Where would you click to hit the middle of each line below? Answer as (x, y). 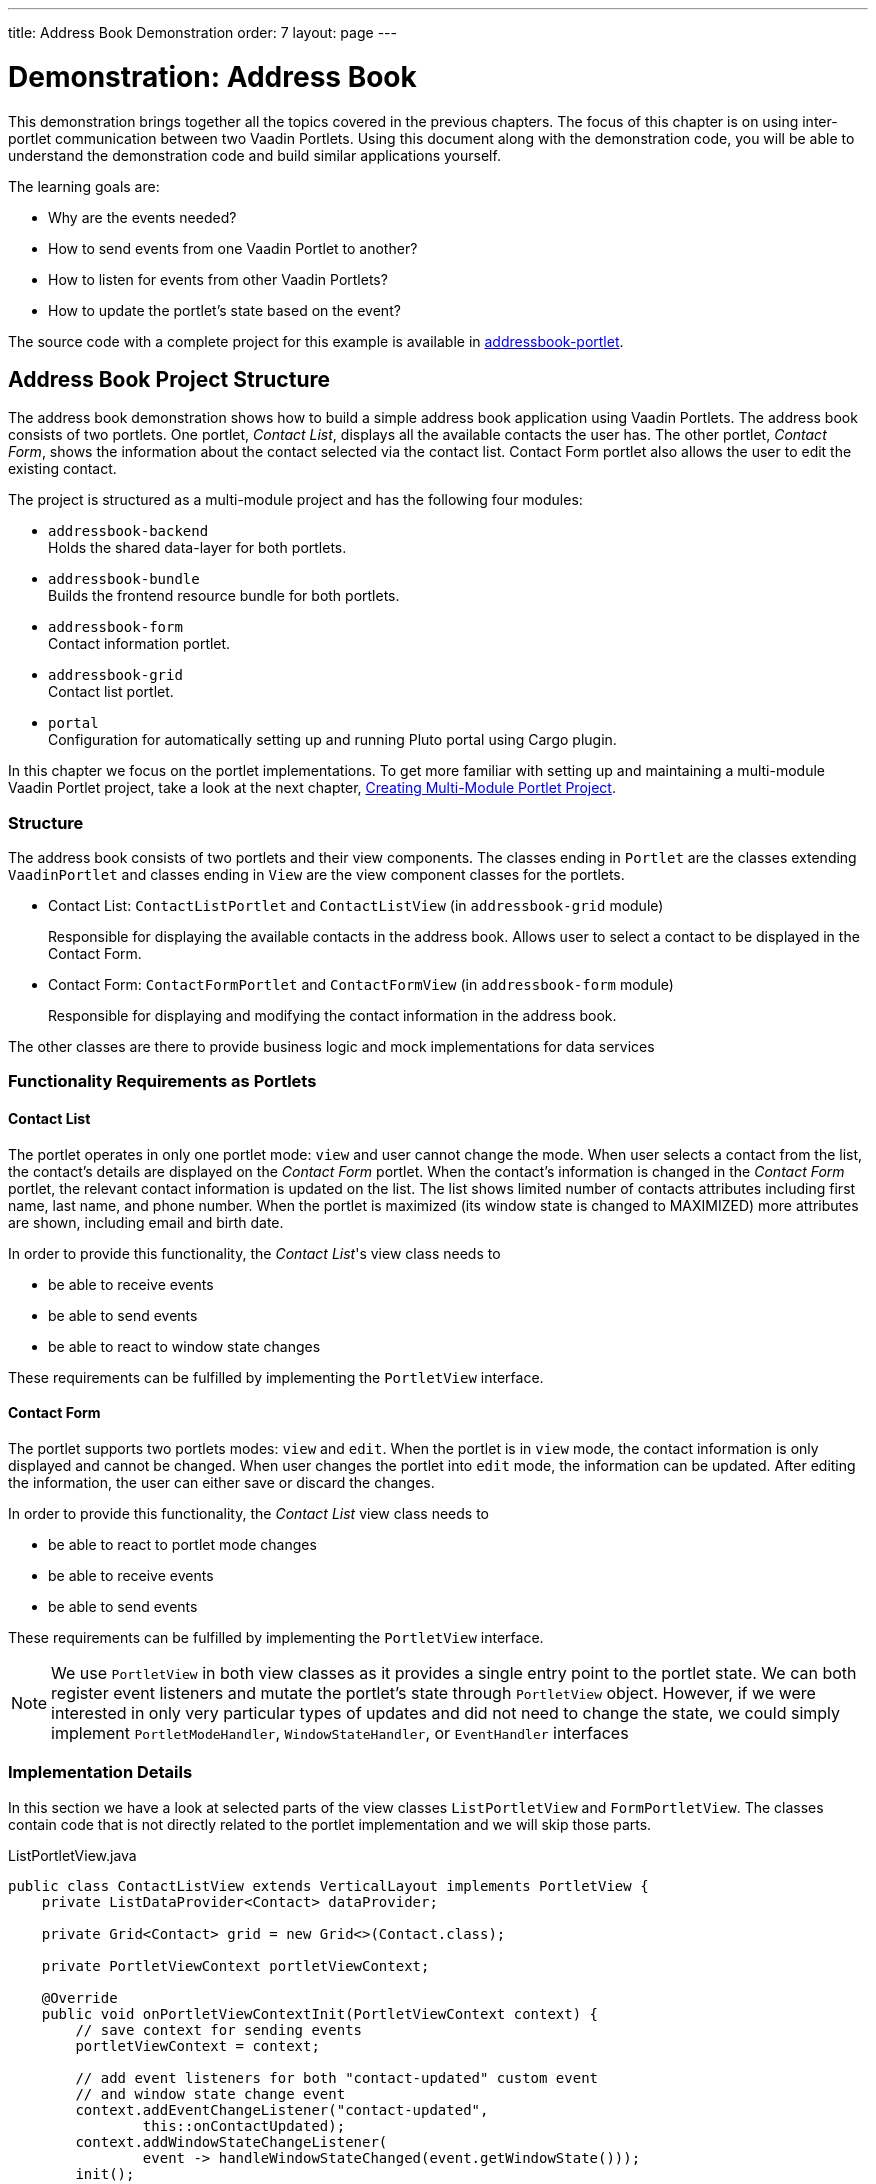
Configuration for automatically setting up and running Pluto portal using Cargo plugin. (332, 740)
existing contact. (62, 469)
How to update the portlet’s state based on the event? (224, 310)
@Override (79, 1997)
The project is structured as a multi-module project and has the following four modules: (295, 500)
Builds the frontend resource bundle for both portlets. (224, 596)
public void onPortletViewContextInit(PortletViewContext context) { (320, 2013)
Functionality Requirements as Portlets (162, 1081)
